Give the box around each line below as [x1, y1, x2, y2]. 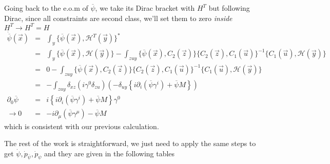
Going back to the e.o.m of [4, 3, 88, 13]
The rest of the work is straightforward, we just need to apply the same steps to [4, 138, 256, 149]
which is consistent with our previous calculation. [4, 120, 159, 131]
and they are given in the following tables [44, 148, 175, 158]
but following [208, 3, 250, 13]
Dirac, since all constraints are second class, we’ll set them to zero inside [4, 12, 232, 23]
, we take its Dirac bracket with [95, 3, 195, 13]
